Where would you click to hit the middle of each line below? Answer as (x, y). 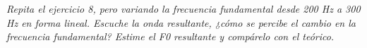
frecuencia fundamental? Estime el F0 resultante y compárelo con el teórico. (170, 36)
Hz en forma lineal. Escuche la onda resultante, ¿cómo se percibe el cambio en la (181, 22)
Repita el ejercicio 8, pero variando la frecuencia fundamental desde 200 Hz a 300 (183, 8)
